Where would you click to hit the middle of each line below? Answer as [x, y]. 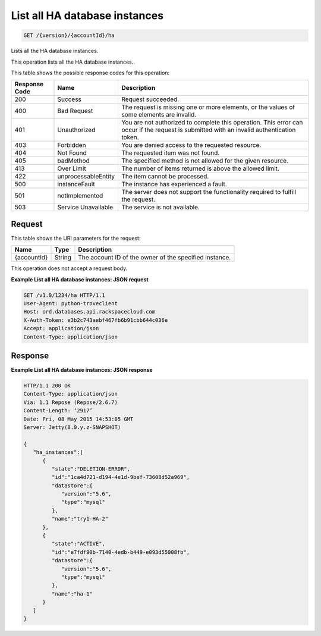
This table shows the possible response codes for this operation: [90, 73]
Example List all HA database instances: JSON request [80, 279]
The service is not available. [161, 207]
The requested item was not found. [171, 153]
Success [69, 99]
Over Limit [72, 168]
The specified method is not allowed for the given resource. [205, 161]
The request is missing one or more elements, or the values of [208, 107]
